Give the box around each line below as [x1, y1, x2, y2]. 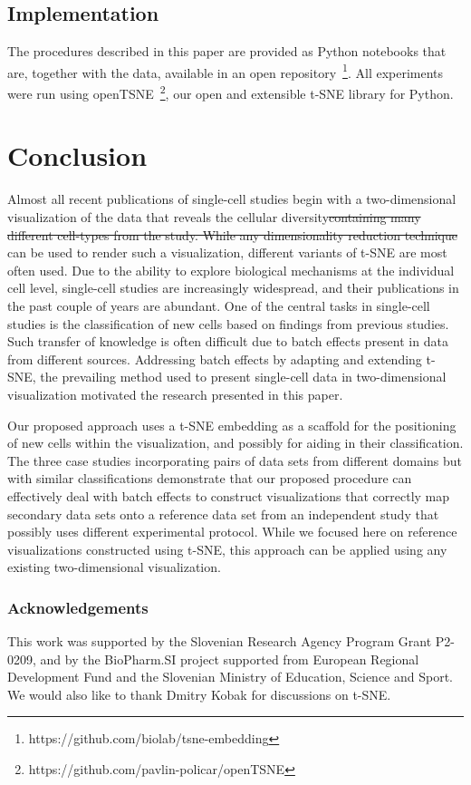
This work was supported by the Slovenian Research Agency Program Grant [7, 632, 432, 651]
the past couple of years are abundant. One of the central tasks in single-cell [7, 296, 430, 315]
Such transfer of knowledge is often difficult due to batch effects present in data [7, 332, 448, 351]
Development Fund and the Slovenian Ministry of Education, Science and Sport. [7, 667, 453, 686]
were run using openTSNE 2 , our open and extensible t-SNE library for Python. [7, 82, 454, 102]
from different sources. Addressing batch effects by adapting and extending [7, 349, 422, 368]
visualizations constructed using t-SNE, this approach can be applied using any [7, 539, 447, 558]
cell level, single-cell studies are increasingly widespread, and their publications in [7, 278, 459, 297]
